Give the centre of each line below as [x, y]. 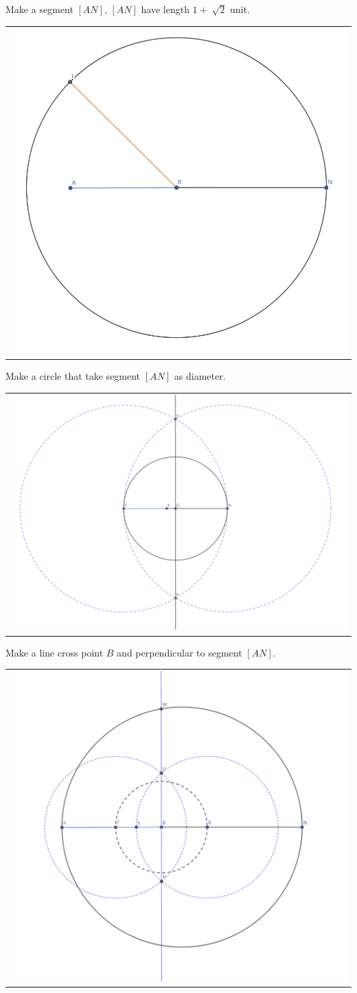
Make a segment [39, 9]
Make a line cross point [55, 652]
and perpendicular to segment [180, 652]
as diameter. [200, 376]
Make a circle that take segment [73, 376]
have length [165, 9]
